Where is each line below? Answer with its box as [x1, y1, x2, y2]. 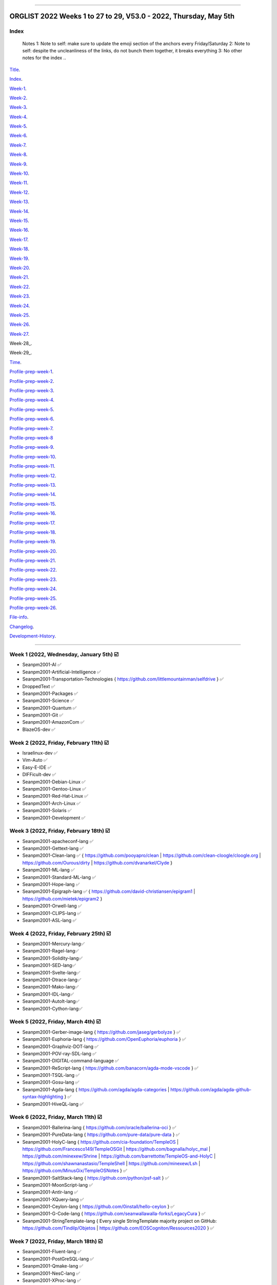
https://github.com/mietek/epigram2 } [22, 895, 103, 902]
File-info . [9, 614, 29, 620]
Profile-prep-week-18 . [9, 529, 56, 535]
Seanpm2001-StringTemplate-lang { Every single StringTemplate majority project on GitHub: [22, 1218, 217, 1224]
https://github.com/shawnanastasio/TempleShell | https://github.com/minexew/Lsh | [22, 1160, 201, 1166]
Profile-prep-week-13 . [9, 482, 56, 488]
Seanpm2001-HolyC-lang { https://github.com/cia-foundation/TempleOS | [22, 1139, 179, 1145]
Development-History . [9, 633, 56, 639]
